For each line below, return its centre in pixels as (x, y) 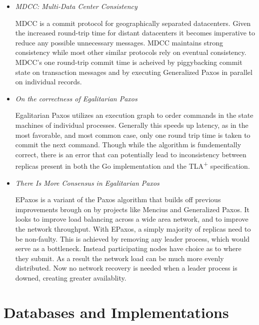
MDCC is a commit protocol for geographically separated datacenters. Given (133, 23)
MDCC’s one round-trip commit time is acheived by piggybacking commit (129, 62)
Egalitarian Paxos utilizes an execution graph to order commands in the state (134, 115)
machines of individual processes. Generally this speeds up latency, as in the (132, 125)
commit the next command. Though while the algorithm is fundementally (128, 145)
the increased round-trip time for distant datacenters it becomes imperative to (135, 33)
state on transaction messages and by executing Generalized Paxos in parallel (134, 72)
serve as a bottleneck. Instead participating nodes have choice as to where (128, 248)
